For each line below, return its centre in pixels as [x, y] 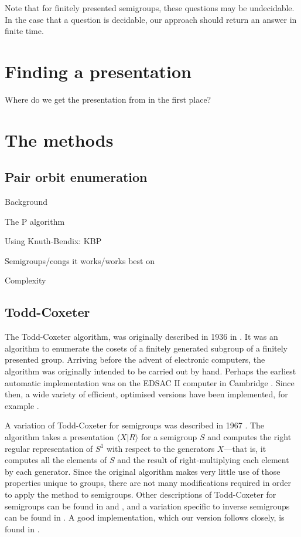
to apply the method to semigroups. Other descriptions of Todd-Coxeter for [141, 494]
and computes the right [249, 437]
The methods [59, 139]
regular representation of [49, 448]
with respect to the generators [160, 448]
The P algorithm [35, 221]
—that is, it [245, 448]
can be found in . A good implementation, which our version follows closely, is [145, 517]
